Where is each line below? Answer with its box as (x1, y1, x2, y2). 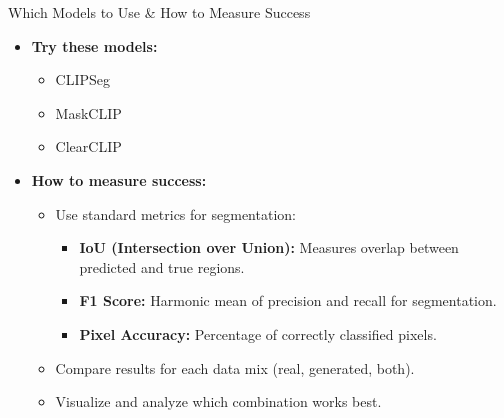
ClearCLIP (55, 136, 122, 157)
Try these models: (31, 35, 158, 56)
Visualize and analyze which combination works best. (55, 391, 382, 412)
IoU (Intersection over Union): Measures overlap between (79, 237, 459, 258)
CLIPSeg (55, 69, 111, 90)
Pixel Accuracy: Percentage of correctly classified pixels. (79, 323, 437, 344)
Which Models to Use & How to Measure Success (8, 2, 311, 22)
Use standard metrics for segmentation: (55, 203, 296, 224)
